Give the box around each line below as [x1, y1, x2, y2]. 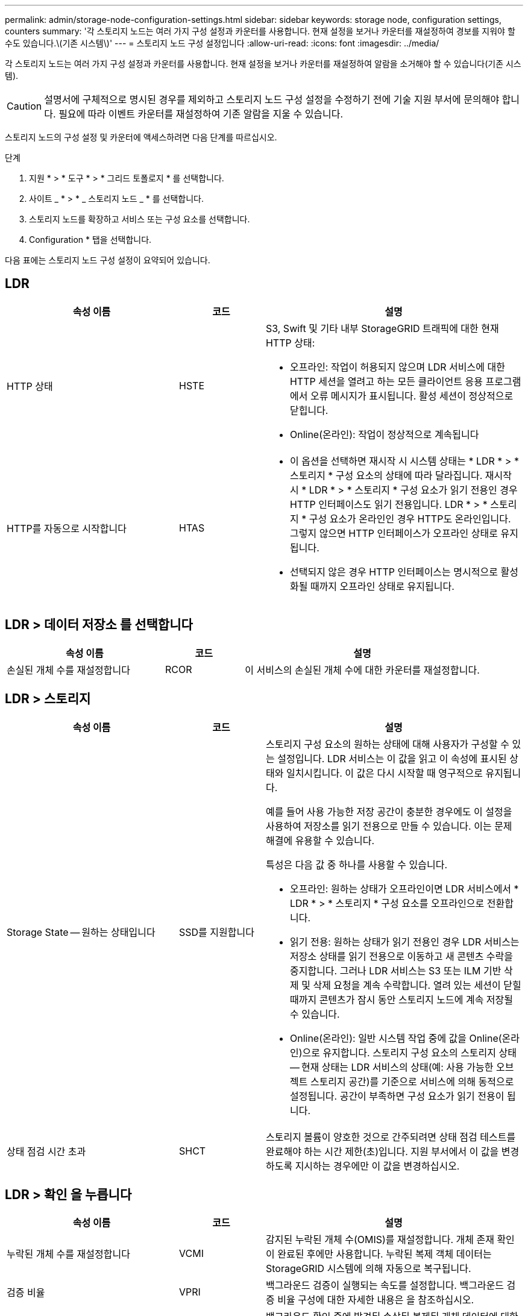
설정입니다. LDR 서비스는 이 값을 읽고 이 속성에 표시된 [277, 752, 507, 765]
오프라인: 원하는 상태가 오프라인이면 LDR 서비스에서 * [289, 882, 519, 895]
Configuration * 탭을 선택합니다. [29, 234, 152, 245]
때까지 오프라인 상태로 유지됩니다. [310, 580, 454, 592]
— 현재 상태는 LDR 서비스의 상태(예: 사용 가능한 [289, 1061, 494, 1073]
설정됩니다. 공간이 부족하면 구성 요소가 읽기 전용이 [289, 1089, 504, 1102]
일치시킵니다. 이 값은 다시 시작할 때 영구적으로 [286, 766, 483, 779]
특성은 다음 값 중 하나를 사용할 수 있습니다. [265, 858, 448, 871]
